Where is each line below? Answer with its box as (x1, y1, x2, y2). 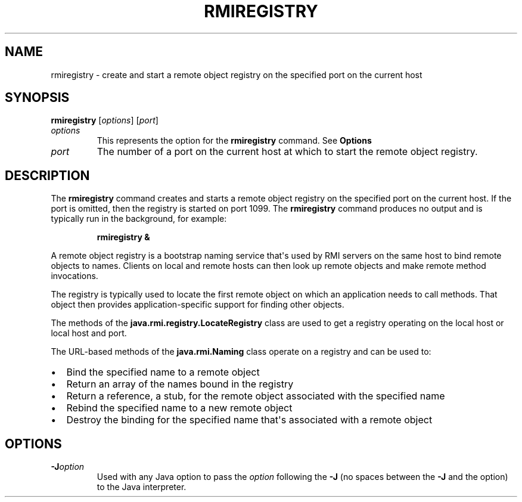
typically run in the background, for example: (51, 213, 227, 224)
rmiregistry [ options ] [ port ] (51, 115, 159, 126)
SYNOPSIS (5, 90, 70, 106)
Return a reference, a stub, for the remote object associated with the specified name (66, 390, 445, 402)
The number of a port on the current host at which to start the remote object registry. (97, 145, 478, 158)
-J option (51, 461, 85, 472)
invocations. (51, 271, 98, 281)
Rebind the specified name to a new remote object (66, 402, 293, 414)
